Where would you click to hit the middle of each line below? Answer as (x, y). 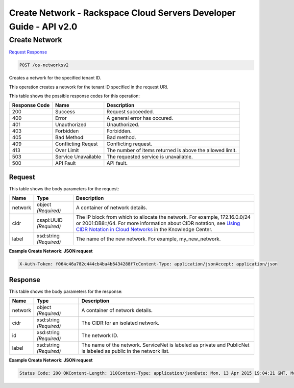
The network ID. (100, 336)
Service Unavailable (78, 157)
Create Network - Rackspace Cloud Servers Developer (122, 13)
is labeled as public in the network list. (126, 351)
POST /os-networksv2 (44, 65)
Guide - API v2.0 (43, 26)
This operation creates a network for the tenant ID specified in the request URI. (89, 87)
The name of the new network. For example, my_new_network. (148, 239)
